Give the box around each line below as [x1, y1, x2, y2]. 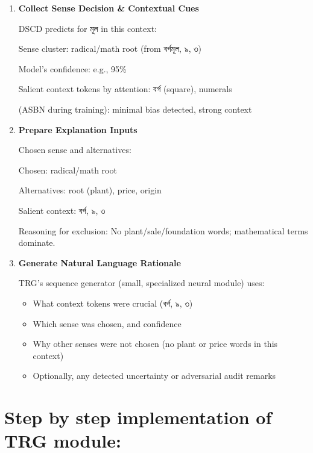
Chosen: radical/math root [18, 163, 117, 176]
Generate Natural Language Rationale [18, 256, 181, 269]
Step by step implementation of [4, 405, 272, 430]
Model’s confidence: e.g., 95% [18, 62, 127, 75]
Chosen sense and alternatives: [18, 143, 131, 156]
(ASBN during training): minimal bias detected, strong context [18, 102, 252, 115]
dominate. [18, 236, 55, 249]
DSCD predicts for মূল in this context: [18, 22, 157, 34]
